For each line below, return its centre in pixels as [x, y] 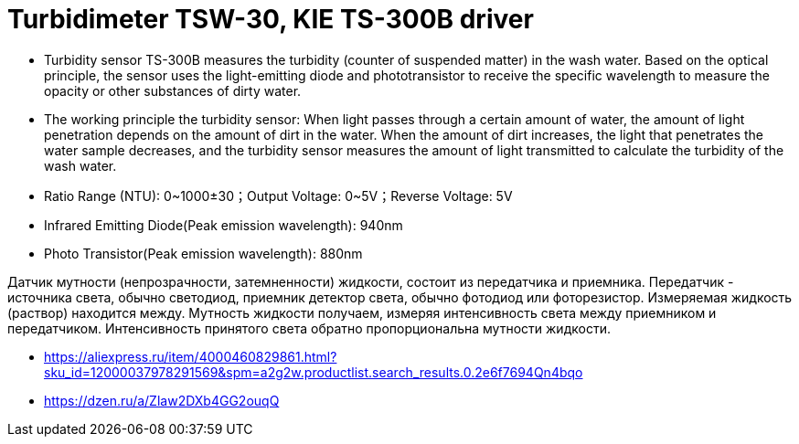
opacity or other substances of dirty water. [173, 90]
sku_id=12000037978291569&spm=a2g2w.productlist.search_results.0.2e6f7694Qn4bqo [314, 372]
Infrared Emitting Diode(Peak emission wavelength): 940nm [224, 225]
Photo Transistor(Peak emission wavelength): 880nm [203, 253]
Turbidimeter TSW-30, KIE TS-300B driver [271, 19]
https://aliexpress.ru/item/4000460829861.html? [191, 356]
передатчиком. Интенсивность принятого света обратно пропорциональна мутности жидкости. [309, 328]
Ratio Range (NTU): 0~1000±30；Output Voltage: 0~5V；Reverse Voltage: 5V [278, 196]
